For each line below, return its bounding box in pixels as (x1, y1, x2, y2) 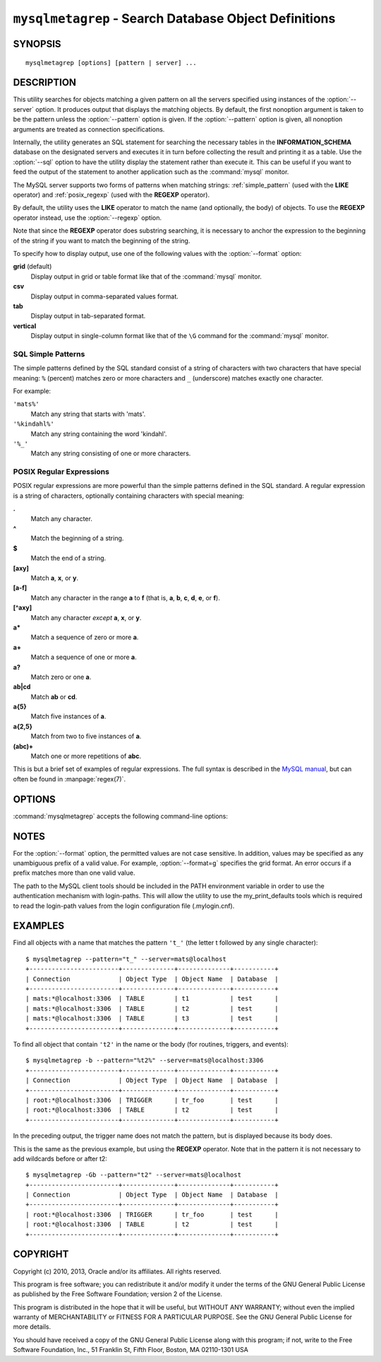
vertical (13, 322, 37, 330)
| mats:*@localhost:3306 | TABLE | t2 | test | (25, 1004, 279, 1013)
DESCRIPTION (13, 76, 77, 88)
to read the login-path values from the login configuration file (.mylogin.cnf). (13, 902, 235, 910)
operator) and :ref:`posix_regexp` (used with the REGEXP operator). (13, 190, 210, 199)
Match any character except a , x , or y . (30, 613, 142, 622)
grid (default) (13, 262, 52, 271)
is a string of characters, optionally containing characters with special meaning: (13, 491, 245, 500)
